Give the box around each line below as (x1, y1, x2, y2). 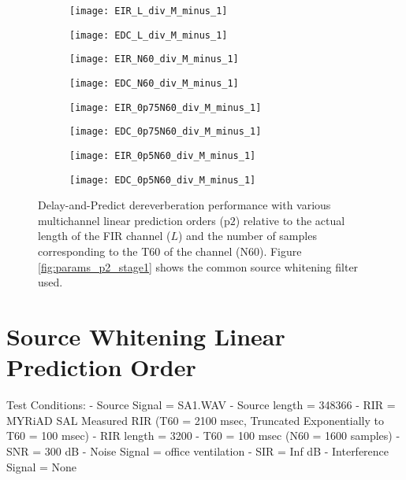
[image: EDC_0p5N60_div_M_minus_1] (69, 174, 256, 186)
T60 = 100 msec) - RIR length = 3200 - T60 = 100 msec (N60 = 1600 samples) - (6, 427, 400, 444)
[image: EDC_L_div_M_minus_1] (69, 29, 228, 41)
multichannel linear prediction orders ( (38, 212, 224, 228)
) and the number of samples (177, 227, 317, 244)
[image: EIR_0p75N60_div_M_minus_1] (69, 102, 262, 113)
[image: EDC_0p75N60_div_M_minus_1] (69, 126, 262, 138)
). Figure (259, 243, 302, 260)
